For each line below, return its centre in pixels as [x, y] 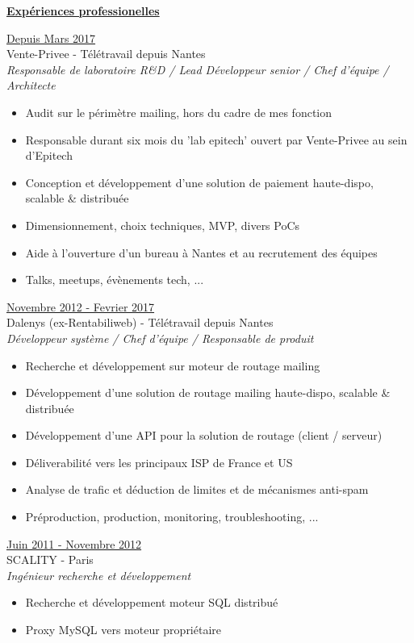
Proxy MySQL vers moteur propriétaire [123, 630]
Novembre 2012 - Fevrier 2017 [81, 306]
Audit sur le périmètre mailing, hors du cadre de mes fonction [178, 112]
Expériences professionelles [83, 10]
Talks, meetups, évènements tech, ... [115, 280]
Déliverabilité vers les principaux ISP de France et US [159, 462]
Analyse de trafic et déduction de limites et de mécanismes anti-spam [197, 489]
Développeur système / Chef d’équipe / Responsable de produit [160, 338]
